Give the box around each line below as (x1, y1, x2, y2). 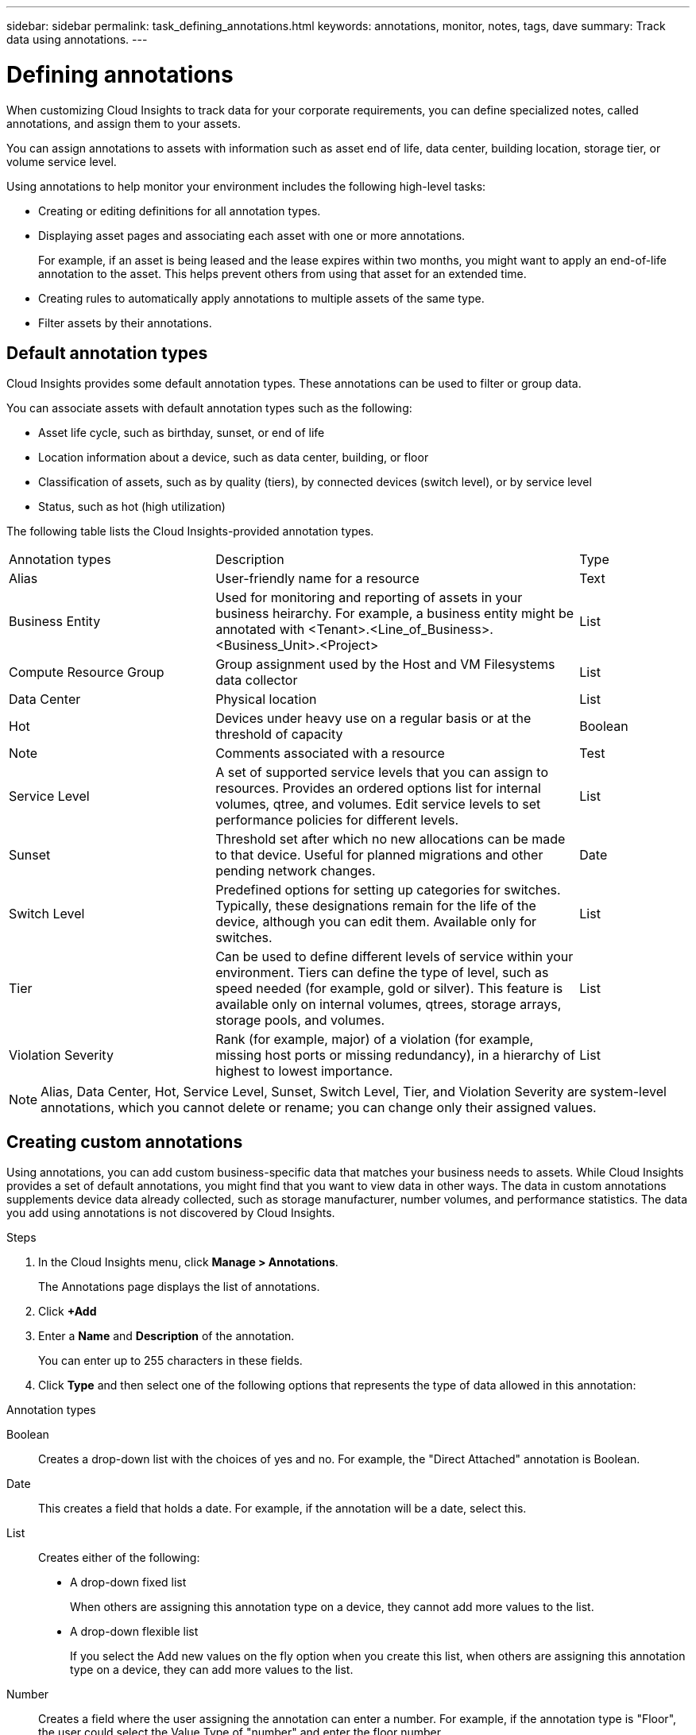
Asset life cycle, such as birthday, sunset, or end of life (38, 426, 325, 440)
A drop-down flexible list (70, 1625, 199, 1639)
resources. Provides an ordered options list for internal (215, 780, 541, 797)
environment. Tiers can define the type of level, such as (215, 964, 549, 981)
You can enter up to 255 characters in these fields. (38, 1354, 303, 1368)
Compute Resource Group (9, 664, 164, 681)
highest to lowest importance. (215, 1063, 393, 1080)
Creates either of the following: (38, 1551, 200, 1565)
